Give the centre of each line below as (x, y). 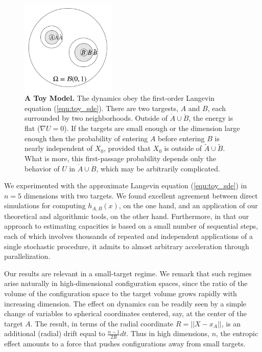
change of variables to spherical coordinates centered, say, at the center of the (125, 313)
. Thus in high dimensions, (168, 333)
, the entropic (237, 333)
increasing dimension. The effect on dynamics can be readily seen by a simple (125, 303)
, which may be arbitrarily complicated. (158, 168)
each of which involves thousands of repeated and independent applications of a (128, 236)
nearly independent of (59, 148)
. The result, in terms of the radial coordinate (102, 323)
